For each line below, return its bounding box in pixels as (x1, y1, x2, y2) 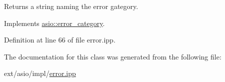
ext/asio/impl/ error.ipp (4, 68, 76, 78)
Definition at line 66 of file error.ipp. (4, 34, 115, 45)
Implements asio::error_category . (4, 17, 105, 28)
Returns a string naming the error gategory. (4, 1, 138, 11)
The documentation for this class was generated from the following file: (4, 51, 221, 61)
